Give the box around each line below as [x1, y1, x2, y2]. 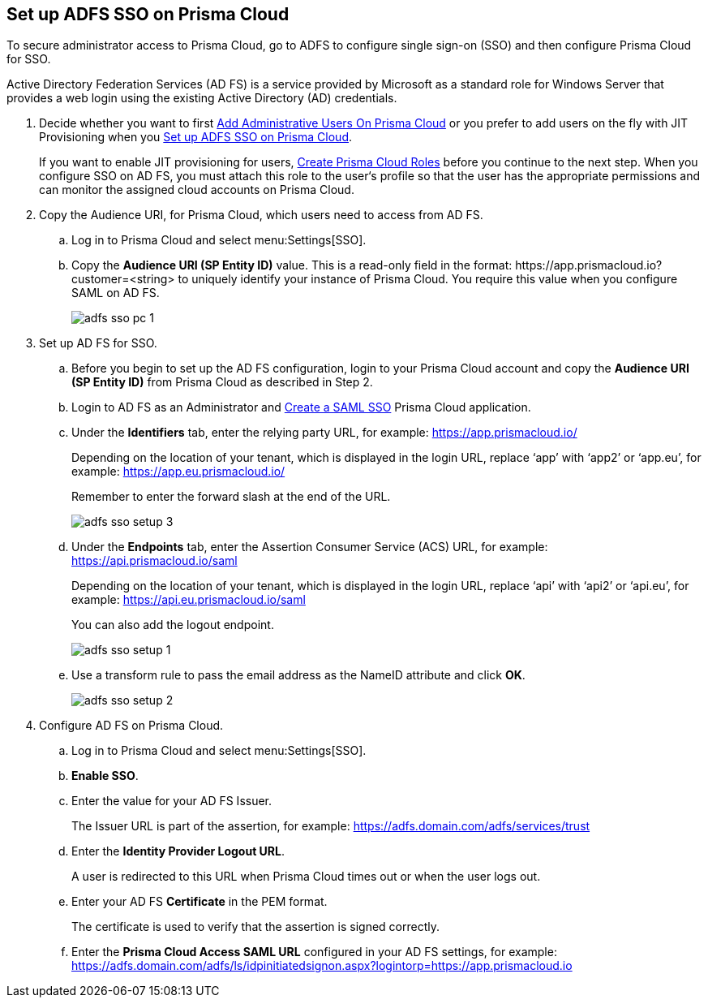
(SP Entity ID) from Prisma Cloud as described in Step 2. [71, 375, 373, 390]
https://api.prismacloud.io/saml [71, 554, 238, 568]
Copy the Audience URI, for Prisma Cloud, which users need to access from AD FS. [39, 208, 483, 222]
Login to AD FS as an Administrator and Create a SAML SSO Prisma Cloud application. [71, 400, 531, 415]
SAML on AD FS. [71, 286, 160, 300]
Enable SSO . [71, 769, 139, 783]
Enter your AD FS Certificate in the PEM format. [71, 894, 328, 909]
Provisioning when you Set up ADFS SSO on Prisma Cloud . [39, 130, 353, 144]
